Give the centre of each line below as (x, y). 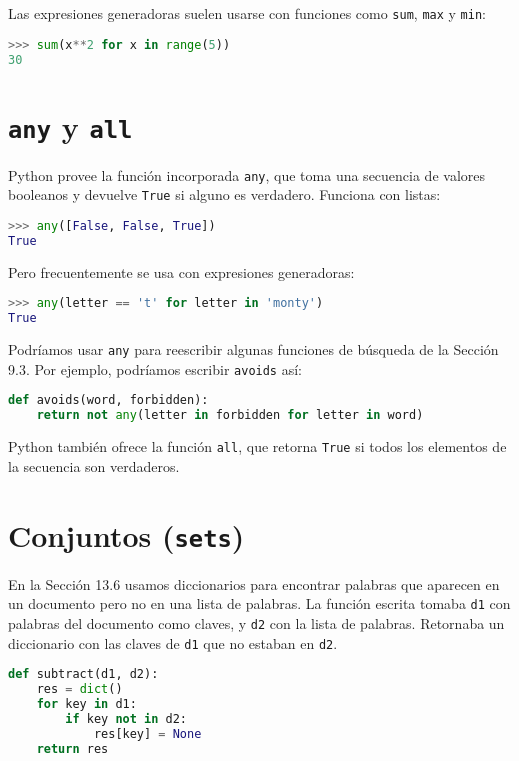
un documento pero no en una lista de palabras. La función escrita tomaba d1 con (259, 603)
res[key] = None (147, 733)
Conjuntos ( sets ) (126, 534)
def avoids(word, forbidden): (108, 400)
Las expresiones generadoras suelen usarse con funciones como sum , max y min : (247, 13)
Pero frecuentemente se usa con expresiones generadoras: (181, 271)
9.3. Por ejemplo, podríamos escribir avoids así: (155, 368)
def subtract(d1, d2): (83, 674)
